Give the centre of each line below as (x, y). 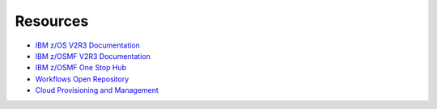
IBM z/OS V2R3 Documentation (88, 45)
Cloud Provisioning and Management (97, 90)
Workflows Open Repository (82, 79)
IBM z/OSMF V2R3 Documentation (93, 56)
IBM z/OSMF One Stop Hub (81, 68)
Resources (52, 21)
